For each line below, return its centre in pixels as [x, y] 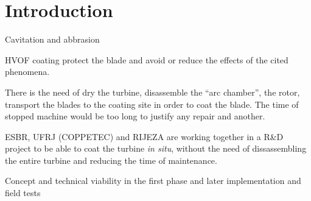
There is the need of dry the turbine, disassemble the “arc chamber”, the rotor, [152, 92]
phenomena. [27, 72]
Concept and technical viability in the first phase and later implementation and [153, 181]
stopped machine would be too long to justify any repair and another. [135, 116]
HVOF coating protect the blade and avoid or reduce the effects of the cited [147, 59]
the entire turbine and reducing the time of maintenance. [111, 160]
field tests [23, 193]
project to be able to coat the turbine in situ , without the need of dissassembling [156, 148]
